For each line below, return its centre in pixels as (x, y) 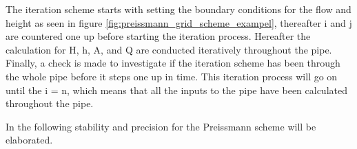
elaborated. (29, 140)
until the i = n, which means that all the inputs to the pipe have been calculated (176, 90)
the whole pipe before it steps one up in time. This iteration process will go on (172, 76)
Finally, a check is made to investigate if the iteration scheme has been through (173, 63)
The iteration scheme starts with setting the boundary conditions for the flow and (178, 9)
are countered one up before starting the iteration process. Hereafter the (158, 36)
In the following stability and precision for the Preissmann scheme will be (161, 126)
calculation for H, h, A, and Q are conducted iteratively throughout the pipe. (169, 49)
